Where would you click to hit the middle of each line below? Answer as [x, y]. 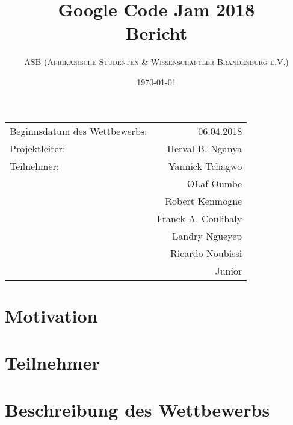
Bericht [156, 33]
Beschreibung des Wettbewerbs [137, 410]
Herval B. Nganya [205, 148]
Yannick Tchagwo [205, 166]
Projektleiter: [38, 148]
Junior [229, 270]
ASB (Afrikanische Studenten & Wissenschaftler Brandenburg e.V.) [156, 62]
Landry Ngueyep [207, 235]
